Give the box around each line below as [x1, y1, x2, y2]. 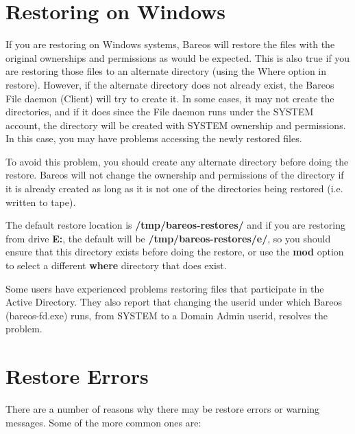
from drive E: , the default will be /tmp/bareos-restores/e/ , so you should [5, 231, 331, 245]
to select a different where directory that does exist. [5, 258, 227, 273]
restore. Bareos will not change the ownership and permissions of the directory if [5, 168, 344, 182]
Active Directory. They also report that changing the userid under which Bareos [5, 295, 342, 309]
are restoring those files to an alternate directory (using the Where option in [5, 64, 327, 78]
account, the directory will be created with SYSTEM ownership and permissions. [5, 117, 346, 132]
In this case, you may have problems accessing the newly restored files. [5, 131, 302, 146]
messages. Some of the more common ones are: [5, 415, 201, 429]
